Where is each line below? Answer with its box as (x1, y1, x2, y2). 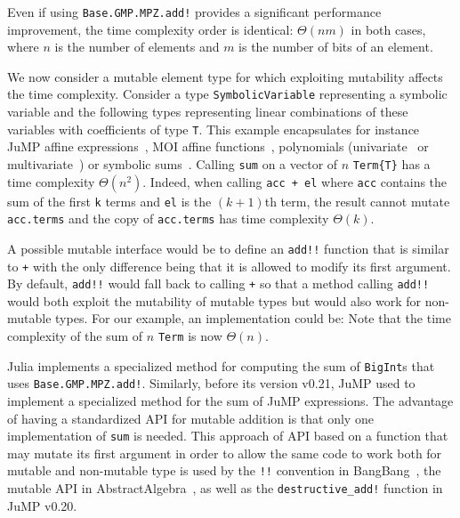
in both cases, (351, 20, 426, 38)
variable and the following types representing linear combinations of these (7, 102, 408, 121)
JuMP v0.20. (7, 496, 77, 514)
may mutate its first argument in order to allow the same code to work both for (7, 443, 442, 462)
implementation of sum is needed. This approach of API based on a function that (7, 426, 448, 445)
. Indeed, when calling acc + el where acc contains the (142, 172, 448, 190)
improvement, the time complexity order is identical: (7, 20, 294, 38)
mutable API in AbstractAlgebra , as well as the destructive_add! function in (7, 479, 443, 498)
